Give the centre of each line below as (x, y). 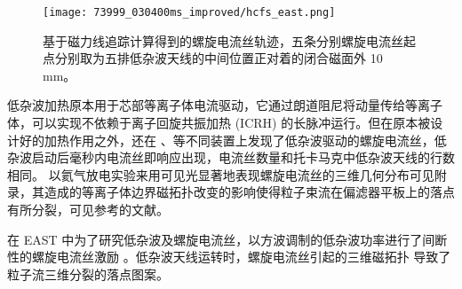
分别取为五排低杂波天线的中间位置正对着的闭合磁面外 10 (219, 58)
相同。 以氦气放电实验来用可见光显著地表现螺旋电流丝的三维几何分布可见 (221, 174)
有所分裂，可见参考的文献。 (88, 209)
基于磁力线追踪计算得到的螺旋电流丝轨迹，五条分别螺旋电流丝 (223, 40)
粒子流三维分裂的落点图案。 (88, 273)
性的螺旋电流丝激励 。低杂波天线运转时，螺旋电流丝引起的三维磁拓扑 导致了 (229, 257)
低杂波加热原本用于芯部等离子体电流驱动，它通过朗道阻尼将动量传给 (206, 105)
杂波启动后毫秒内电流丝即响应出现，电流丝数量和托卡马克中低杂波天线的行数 (231, 157)
